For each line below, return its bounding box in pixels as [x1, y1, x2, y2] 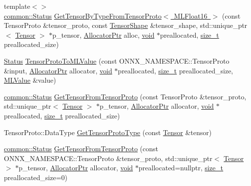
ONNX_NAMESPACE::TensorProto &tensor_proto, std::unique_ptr [4, 153, 212, 163]
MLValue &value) [4, 75, 56, 85]
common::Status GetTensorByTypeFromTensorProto [4, 10, 162, 21]
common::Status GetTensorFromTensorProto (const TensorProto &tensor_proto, [4, 91, 247, 101]
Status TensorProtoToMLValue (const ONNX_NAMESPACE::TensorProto [4, 55, 230, 66]
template [4, 1, 30, 11]
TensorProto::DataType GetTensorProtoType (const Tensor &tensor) [4, 127, 212, 137]
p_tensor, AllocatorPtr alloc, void [52, 29, 155, 40]
